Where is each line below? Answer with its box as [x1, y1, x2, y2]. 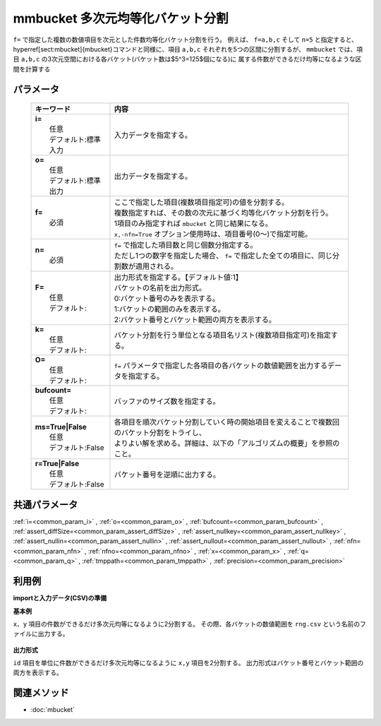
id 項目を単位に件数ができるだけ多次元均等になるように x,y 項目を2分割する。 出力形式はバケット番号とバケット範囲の [13, 659, 364, 667]
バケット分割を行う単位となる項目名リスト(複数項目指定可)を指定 [114, 331, 332, 340]
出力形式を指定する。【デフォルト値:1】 [114, 273, 243, 282]
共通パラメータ [13, 499, 78, 511]
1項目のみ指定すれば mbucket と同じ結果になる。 [114, 219, 273, 229]
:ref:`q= [286, 547, 310, 555]
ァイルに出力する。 [13, 629, 69, 638]
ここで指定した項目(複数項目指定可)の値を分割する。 [114, 198, 289, 208]
